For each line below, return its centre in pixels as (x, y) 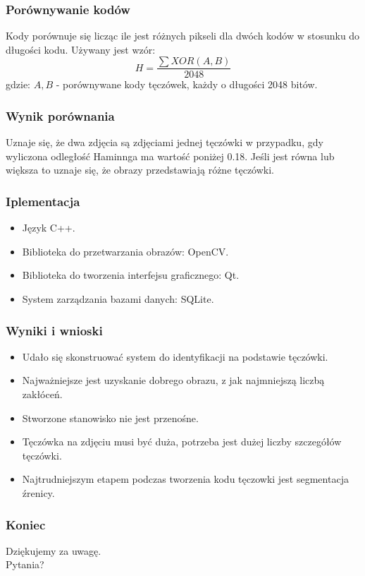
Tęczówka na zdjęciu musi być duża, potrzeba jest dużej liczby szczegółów (182, 442)
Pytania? (25, 564)
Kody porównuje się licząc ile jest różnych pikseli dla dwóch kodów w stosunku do (183, 36)
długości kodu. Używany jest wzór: (81, 49)
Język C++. (49, 228)
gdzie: (18, 84)
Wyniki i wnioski (54, 330)
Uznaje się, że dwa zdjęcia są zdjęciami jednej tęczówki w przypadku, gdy (165, 142)
